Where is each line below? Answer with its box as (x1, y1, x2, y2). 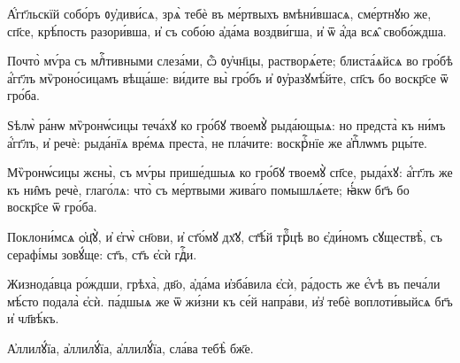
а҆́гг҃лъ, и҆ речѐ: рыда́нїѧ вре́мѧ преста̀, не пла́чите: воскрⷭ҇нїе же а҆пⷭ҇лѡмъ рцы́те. (7, 133, 427, 151)
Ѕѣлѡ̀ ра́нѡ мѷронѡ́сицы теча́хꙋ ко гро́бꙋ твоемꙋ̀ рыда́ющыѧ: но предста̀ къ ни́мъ (7, 115, 446, 134)
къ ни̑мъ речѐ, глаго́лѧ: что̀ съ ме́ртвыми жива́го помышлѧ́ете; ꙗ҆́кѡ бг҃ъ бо (7, 180, 410, 198)
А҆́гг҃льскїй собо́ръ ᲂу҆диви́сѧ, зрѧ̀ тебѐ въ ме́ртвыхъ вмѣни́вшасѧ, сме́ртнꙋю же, (7, 4, 432, 22)
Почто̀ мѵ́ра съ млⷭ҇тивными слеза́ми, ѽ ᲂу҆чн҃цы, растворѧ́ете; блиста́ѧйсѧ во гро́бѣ (7, 51, 453, 70)
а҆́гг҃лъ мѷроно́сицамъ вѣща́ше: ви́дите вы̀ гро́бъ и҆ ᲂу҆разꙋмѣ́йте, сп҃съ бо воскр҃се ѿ (7, 68, 448, 87)
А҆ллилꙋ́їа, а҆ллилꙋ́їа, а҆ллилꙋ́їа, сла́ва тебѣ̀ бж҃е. (7, 338, 254, 357)
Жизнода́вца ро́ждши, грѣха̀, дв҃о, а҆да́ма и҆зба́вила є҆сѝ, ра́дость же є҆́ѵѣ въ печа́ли (7, 274, 441, 293)
